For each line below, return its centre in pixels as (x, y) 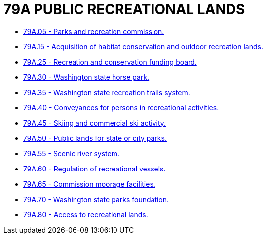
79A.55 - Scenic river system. (71, 153)
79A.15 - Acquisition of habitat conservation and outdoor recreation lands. (143, 46)
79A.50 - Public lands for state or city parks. (95, 138)
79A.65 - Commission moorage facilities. (89, 184)
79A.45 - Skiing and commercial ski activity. (95, 123)
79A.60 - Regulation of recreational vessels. (95, 169)
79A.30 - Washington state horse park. (86, 77)
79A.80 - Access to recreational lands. (86, 214)
